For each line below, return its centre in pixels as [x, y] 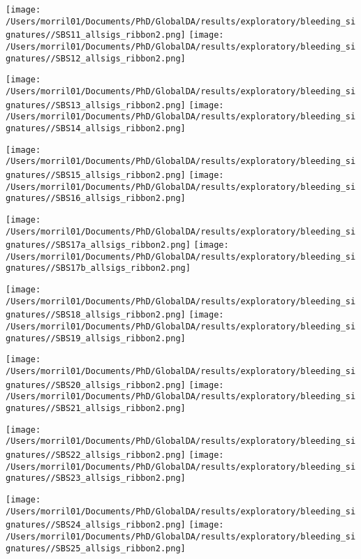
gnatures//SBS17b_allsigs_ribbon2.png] [98, 268]
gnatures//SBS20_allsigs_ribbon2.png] [96, 385]
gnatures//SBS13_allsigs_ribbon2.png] [96, 105]
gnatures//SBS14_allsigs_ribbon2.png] [96, 128]
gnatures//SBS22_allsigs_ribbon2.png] [96, 455]
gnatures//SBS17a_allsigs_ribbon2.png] [98, 245]
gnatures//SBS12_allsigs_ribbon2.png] [96, 58]
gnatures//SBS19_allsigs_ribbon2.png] [96, 338]
